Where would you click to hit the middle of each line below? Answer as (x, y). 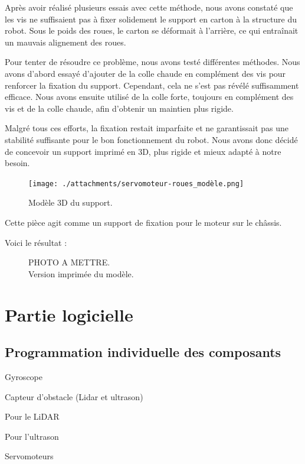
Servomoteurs (29, 456)
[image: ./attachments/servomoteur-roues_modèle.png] (136, 184)
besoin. (17, 163)
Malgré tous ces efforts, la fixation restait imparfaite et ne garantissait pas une (147, 128)
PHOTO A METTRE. (69, 262)
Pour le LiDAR (32, 416)
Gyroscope (24, 376)
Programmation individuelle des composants (143, 352)
